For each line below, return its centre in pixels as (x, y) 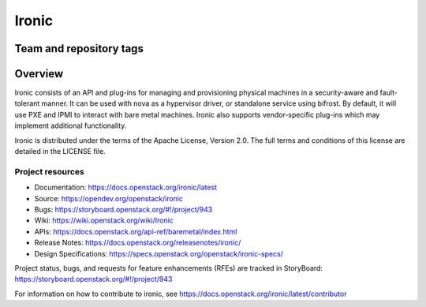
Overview (39, 74)
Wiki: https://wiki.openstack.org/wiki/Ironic (104, 220)
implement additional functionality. (71, 125)
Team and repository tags (79, 49)
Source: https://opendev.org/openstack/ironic (109, 198)
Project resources (49, 171)
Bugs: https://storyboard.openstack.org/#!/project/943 (123, 209)
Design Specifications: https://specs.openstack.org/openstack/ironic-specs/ (159, 253)
